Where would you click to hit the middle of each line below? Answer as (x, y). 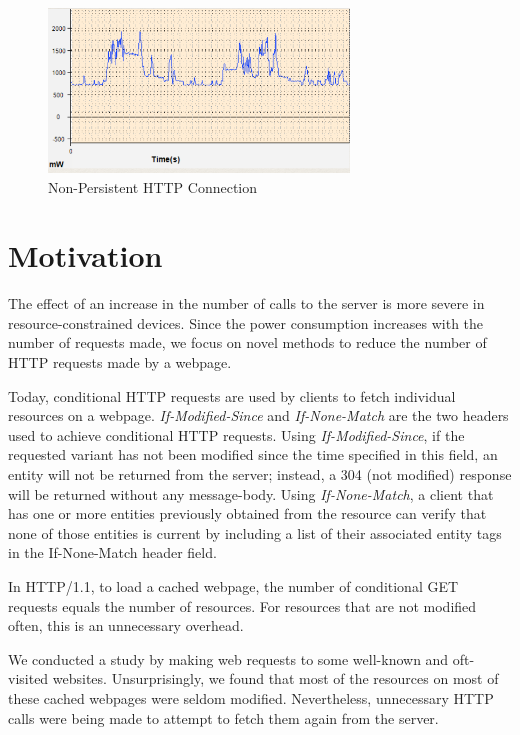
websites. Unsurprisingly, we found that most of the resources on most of (275, 678)
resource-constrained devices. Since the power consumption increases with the (246, 322)
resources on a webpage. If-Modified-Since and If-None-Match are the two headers (258, 415)
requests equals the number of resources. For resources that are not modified (242, 605)
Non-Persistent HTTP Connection (153, 186)
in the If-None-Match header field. (112, 552)
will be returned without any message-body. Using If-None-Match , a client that (251, 493)
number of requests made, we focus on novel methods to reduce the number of (247, 342)
